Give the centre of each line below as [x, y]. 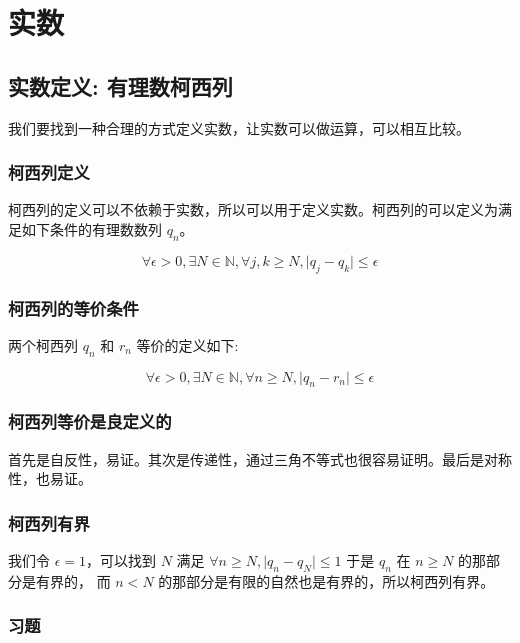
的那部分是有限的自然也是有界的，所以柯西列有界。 [326, 580]
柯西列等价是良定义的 [90, 421]
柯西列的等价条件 [73, 307]
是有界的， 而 [66, 580]
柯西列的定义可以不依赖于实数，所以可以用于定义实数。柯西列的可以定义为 [253, 209]
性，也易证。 [50, 478]
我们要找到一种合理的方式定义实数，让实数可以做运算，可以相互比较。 [239, 127]
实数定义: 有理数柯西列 [120, 85]
